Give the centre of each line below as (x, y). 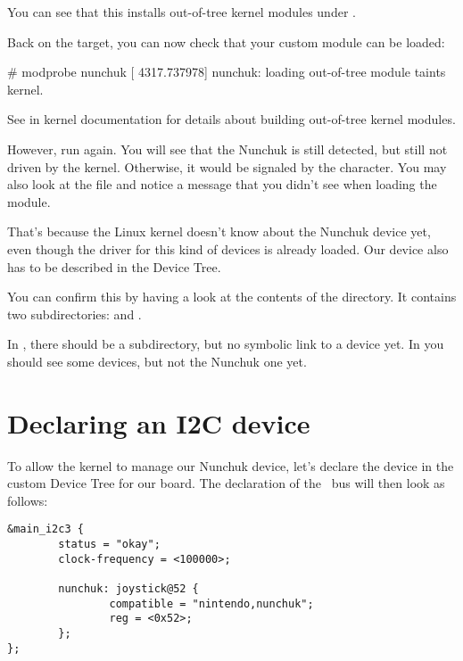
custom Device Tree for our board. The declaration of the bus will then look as (226, 483)
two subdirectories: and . (74, 314)
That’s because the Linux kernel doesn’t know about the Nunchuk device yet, (219, 231)
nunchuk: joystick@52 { (128, 589)
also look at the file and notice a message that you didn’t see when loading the (222, 184)
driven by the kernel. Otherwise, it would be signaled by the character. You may (227, 166)
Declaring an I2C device (159, 422)
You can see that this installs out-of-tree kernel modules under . (182, 12)
